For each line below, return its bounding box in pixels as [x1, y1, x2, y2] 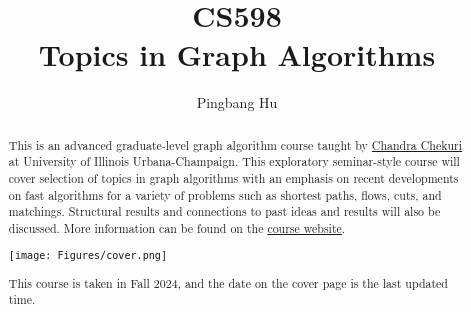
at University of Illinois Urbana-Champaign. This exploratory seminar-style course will [8, 153, 460, 170]
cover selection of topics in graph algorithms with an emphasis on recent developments [8, 170, 459, 187]
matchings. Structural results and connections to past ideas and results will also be [8, 203, 441, 220]
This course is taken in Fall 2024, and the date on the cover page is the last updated [8, 274, 448, 291]
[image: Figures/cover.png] [8, 249, 168, 261]
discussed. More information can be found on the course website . [8, 219, 346, 236]
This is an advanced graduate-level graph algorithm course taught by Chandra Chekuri [8, 136, 463, 153]
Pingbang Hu [196, 92, 278, 113]
